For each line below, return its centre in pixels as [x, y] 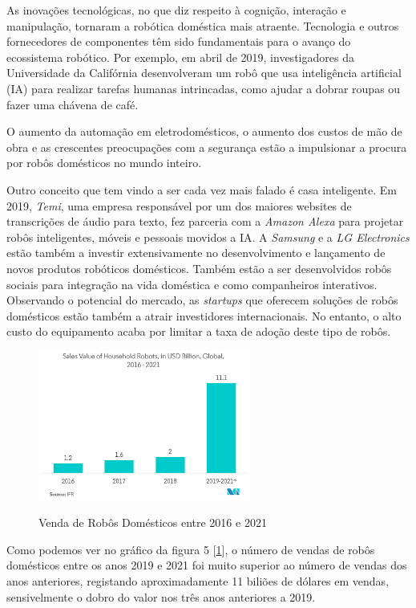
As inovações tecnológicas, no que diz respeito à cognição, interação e [176, 10]
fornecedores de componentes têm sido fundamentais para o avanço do [179, 41]
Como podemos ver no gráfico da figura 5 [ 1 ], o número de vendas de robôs [191, 549]
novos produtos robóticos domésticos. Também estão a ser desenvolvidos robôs [199, 268]
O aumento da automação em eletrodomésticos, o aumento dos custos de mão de [204, 131]
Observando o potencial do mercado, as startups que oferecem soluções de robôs [202, 300]
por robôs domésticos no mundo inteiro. [104, 163]
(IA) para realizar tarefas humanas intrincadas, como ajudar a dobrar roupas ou [204, 88]
